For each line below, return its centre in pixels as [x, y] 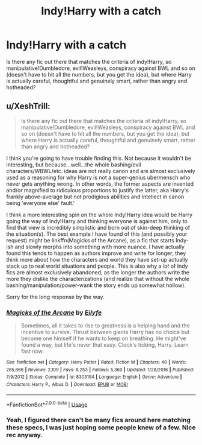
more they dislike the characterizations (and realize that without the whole [98, 279]
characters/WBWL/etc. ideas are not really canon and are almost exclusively [101, 171]
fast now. [32, 352]
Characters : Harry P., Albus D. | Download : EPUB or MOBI [67, 385]
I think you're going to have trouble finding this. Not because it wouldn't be [99, 158]
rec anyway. [25, 435]
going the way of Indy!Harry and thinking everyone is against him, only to [97, 221]
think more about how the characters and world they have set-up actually [97, 259]
